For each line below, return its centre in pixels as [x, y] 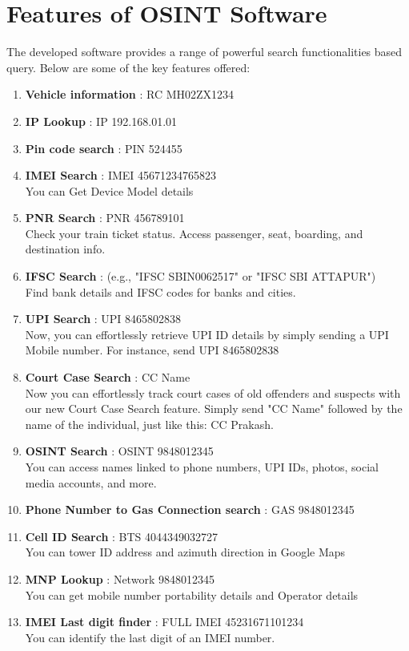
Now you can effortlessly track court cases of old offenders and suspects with [213, 392]
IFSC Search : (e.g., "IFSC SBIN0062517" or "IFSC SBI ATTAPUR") [200, 276]
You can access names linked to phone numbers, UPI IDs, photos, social [202, 467]
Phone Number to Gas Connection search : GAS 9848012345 [190, 509]
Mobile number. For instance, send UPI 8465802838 [152, 350]
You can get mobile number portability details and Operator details [192, 594]
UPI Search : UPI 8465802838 [103, 319]
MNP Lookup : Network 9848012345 [120, 578]
